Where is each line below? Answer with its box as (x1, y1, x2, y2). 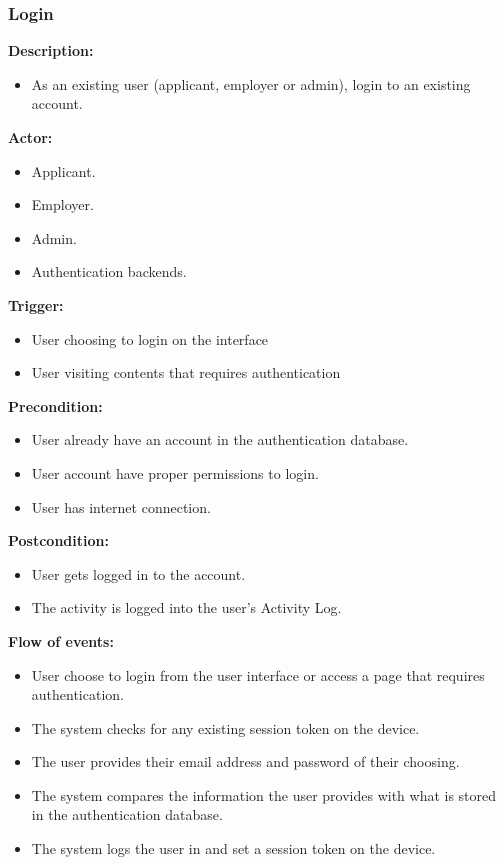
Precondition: (8, 395, 103, 416)
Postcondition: (8, 530, 109, 551)
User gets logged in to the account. (31, 563, 246, 584)
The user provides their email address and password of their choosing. (31, 751, 460, 772)
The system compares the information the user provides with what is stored (31, 784, 497, 805)
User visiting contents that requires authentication (31, 362, 341, 383)
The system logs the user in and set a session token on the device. (31, 838, 436, 859)
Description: (8, 40, 94, 61)
